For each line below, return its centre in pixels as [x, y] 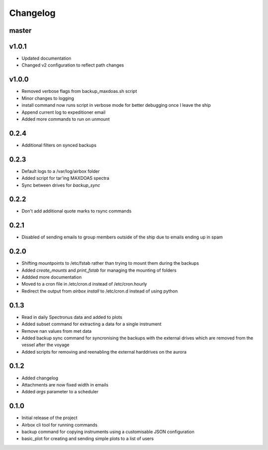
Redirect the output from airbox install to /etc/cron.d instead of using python [100, 291]
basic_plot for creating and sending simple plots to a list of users [88, 439]
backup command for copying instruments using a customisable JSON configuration [108, 432]
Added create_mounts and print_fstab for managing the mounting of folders [99, 270]
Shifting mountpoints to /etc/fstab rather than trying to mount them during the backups [110, 263]
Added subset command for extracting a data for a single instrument [92, 324]
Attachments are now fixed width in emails [65, 384]
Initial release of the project [50, 418]
